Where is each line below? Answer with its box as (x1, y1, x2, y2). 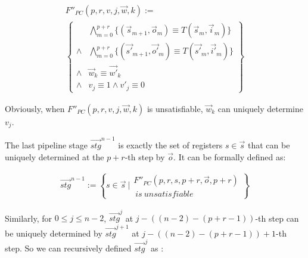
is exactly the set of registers (118, 138, 223, 151)
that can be (248, 138, 290, 151)
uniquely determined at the (5, 150, 104, 163)
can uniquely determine (217, 102, 303, 114)
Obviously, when (5, 102, 65, 114)
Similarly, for (5, 212, 52, 224)
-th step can (255, 212, 299, 224)
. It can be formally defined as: (173, 150, 286, 163)
